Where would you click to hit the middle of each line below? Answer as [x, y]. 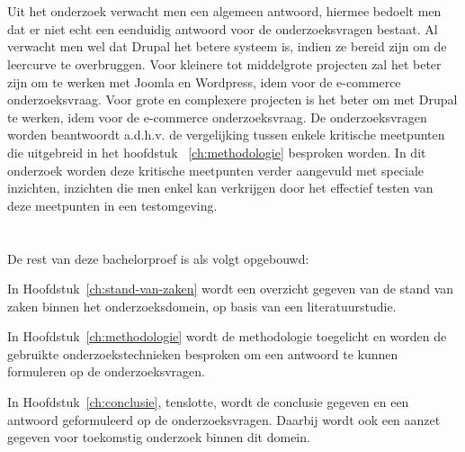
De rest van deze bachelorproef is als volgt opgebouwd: [158, 258]
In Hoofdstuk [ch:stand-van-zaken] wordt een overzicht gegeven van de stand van [231, 289]
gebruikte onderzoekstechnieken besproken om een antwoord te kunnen [203, 353]
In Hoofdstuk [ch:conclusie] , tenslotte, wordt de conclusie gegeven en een [208, 402]
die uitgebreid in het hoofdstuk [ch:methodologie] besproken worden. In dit [217, 152]
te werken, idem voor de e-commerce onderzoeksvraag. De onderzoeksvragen [217, 117]
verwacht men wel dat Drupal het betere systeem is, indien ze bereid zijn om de [227, 46]
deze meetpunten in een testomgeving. [112, 205]
